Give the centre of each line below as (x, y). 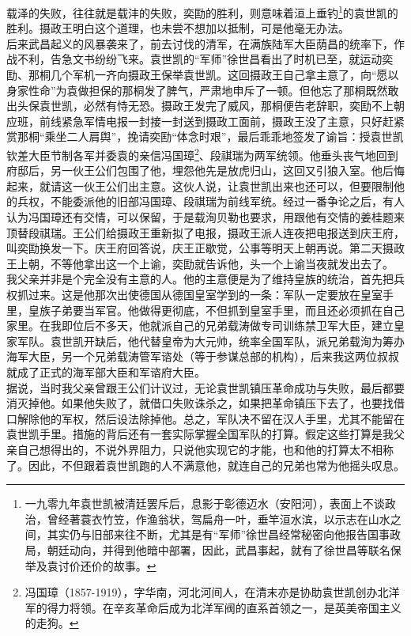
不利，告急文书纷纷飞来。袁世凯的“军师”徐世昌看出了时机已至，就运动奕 (205, 59)
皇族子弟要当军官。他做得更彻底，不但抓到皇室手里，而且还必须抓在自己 (216, 310)
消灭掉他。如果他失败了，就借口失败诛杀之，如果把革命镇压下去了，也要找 (200, 403)
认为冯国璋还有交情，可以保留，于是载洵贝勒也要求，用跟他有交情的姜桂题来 (205, 217)
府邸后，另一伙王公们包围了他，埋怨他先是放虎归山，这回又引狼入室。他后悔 (205, 170)
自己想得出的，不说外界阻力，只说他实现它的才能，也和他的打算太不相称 (205, 449)
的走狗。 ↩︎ (52, 623)
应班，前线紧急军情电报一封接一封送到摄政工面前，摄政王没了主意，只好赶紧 (205, 121)
